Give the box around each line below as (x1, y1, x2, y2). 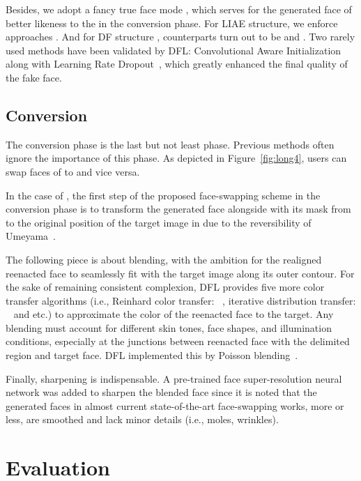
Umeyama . (6, 229, 56, 243)
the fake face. (6, 70, 62, 84)
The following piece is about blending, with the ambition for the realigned (6, 252, 322, 266)
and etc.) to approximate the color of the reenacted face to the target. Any (13, 307, 334, 321)
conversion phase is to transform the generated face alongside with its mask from (6, 201, 351, 216)
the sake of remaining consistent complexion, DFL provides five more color (6, 280, 325, 294)
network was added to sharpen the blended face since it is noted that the (6, 385, 317, 399)
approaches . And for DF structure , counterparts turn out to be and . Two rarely (6, 29, 355, 44)
